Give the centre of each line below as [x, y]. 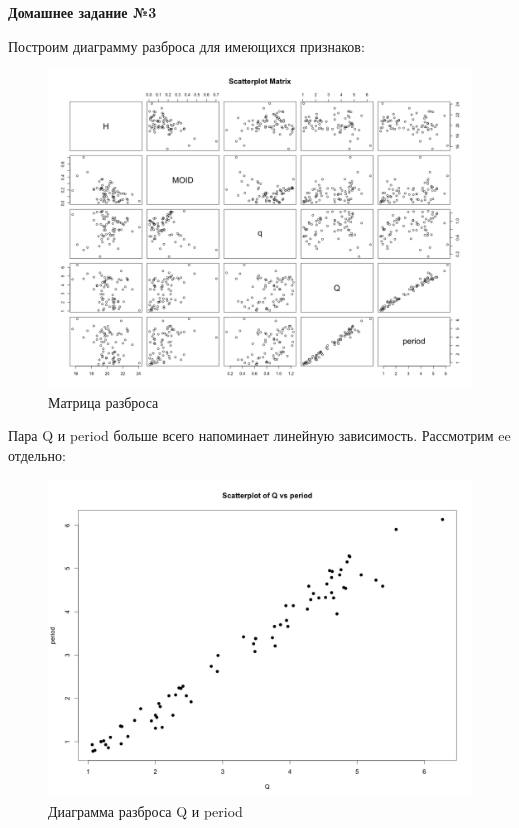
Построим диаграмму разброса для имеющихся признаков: [186, 45]
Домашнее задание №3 [82, 12]
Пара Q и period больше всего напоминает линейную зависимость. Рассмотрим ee [259, 435]
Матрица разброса [103, 401]
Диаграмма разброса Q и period [145, 811]
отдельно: [37, 454]
